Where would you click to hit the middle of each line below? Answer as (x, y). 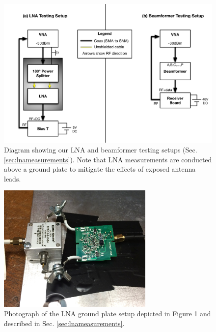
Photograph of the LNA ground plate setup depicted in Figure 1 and (108, 314)
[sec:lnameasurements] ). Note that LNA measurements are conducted (108, 159)
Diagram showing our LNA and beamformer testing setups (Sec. (101, 149)
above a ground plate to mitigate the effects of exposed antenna (100, 169)
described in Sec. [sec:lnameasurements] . (64, 323)
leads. (13, 178)
